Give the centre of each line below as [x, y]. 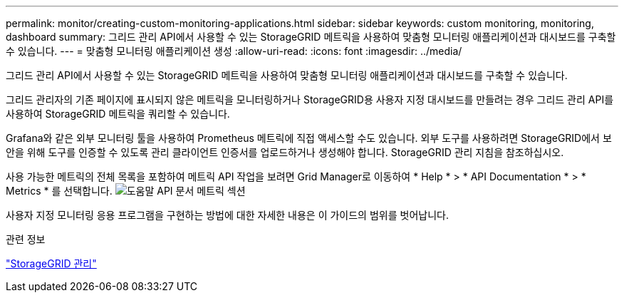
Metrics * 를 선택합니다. [59, 191]
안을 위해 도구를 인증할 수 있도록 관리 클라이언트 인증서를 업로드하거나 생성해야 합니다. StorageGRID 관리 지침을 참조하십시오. [285, 152]
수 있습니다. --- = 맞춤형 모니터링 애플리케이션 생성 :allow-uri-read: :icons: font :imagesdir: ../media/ [234, 51]
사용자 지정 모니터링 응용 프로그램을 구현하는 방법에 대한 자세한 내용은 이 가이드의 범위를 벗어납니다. [227, 215]
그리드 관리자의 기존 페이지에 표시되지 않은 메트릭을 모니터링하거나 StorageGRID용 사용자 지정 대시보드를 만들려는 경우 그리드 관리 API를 [310, 99]
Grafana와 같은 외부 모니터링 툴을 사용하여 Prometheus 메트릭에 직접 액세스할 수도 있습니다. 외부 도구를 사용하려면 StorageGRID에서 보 [309, 138]
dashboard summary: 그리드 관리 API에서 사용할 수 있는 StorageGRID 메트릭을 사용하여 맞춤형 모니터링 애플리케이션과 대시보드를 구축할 [311, 37]
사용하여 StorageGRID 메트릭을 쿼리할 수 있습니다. [118, 114]
